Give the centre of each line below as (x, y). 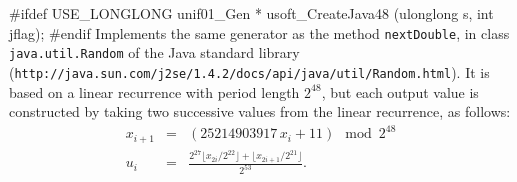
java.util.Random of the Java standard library (154, 52)
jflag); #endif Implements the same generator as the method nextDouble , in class (259, 32)
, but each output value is (400, 91)
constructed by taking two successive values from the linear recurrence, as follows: (260, 111)
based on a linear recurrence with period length (154, 91)
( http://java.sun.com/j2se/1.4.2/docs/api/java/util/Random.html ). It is (249, 71)
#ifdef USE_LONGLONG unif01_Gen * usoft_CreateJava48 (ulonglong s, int (251, 13)
